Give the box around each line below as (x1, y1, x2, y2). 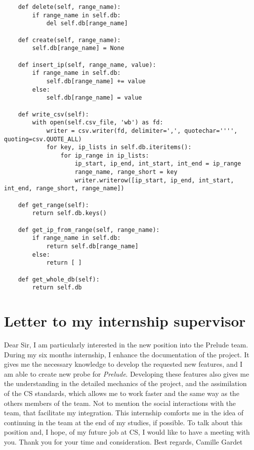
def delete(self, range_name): (18, 3, 121, 10)
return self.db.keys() (32, 210, 107, 217)
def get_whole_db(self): (18, 276, 100, 283)
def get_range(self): (18, 201, 89, 209)
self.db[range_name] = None (32, 45, 125, 52)
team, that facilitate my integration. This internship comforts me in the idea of (4, 407, 244, 418)
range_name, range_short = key (75, 169, 177, 176)
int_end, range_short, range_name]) (4, 185, 125, 192)
